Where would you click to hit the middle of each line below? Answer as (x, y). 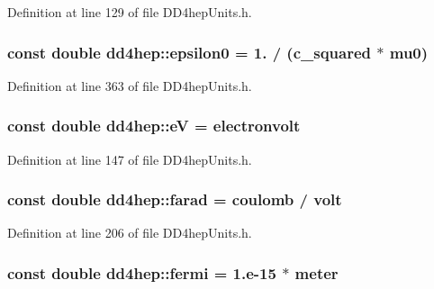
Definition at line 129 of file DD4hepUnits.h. (130, 12)
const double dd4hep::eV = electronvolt (154, 126)
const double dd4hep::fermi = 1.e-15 (142, 272)
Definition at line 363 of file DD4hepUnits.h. (130, 85)
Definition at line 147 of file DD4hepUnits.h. (130, 159)
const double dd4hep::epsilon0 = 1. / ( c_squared (190, 52)
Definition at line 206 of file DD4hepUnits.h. (130, 233)
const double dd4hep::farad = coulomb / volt (175, 199)
